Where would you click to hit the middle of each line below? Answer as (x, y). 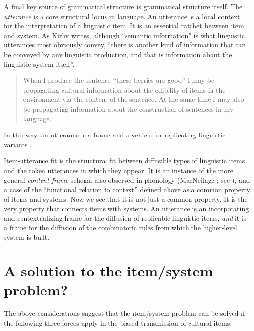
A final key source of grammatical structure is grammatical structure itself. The (123, 6)
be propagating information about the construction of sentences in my (128, 108)
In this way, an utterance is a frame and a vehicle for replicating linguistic (115, 135)
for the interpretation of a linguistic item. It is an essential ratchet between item (124, 26)
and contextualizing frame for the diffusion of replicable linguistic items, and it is (125, 218)
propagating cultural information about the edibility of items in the (124, 89)
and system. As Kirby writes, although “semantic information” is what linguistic (124, 35)
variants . (18, 144)
